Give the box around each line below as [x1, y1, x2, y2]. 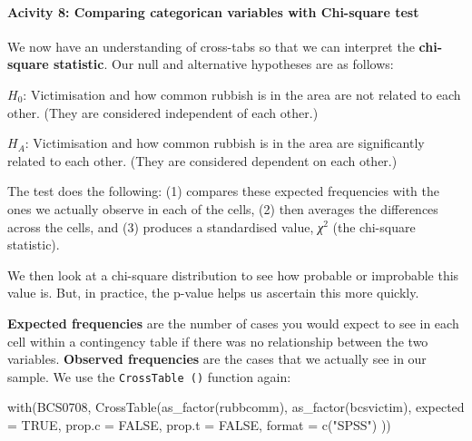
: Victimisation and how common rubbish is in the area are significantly [25, 133, 425, 152]
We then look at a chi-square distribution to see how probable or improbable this [7, 265, 459, 284]
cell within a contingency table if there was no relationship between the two [7, 331, 428, 350]
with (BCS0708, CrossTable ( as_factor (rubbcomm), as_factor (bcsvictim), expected [7, 397, 465, 416]
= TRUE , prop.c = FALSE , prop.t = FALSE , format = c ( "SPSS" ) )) [7, 415, 391, 434]
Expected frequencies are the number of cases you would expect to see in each [7, 313, 459, 332]
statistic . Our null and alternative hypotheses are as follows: [54, 54, 394, 73]
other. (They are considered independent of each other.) [7, 103, 319, 122]
